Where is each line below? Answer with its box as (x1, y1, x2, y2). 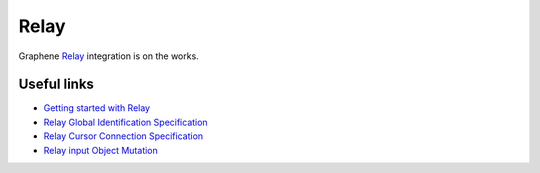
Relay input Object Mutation (43, 144, 159, 156)
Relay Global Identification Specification (43, 116, 209, 128)
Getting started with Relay (43, 102, 150, 114)
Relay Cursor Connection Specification (43, 130, 204, 142)
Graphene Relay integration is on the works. (18, 50, 199, 62)
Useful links (18, 76, 95, 93)
